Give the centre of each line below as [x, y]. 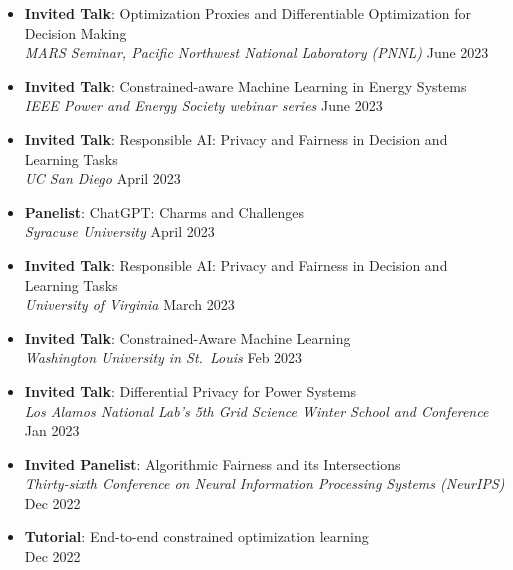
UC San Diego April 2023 [102, 178]
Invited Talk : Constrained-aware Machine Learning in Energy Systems [245, 85]
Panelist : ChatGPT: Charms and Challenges [164, 211]
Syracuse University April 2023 [119, 231]
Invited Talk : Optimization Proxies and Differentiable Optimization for [247, 13]
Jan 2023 [52, 430]
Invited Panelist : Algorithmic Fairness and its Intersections [212, 463]
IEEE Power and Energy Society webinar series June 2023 [203, 105]
